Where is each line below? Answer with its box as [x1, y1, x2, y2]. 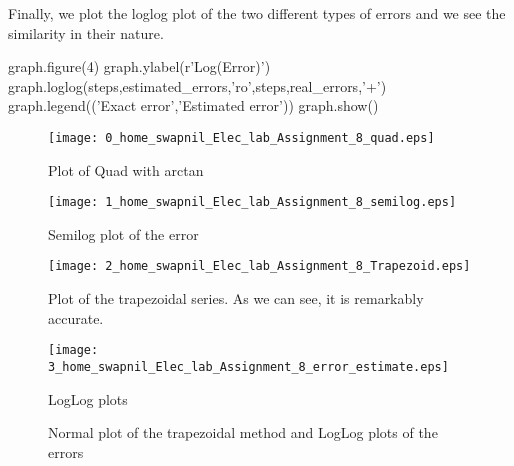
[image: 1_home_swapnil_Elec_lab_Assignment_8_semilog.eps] [48, 195, 457, 210]
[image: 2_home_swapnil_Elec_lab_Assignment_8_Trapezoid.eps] [48, 259, 471, 274]
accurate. [48, 307, 104, 328]
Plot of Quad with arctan [48, 159, 204, 180]
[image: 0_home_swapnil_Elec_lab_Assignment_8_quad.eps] [48, 130, 435, 145]
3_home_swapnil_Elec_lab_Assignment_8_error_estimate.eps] [48, 359, 449, 374]
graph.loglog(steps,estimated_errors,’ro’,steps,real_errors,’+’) [8, 75, 387, 96]
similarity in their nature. [8, 22, 164, 43]
